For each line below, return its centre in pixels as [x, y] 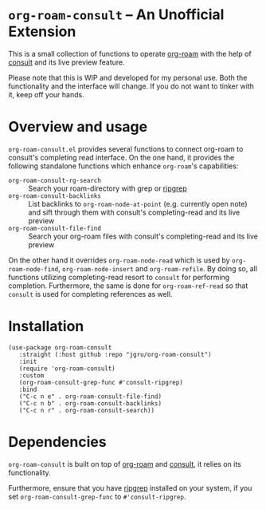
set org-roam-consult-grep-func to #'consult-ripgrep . [97, 496]
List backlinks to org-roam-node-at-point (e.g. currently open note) [138, 203]
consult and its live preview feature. [66, 62]
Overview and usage [78, 127]
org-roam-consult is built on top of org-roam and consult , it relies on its [125, 464]
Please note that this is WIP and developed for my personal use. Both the [128, 77]
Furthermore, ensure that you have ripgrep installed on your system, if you [130, 487]
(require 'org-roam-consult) [67, 369]
